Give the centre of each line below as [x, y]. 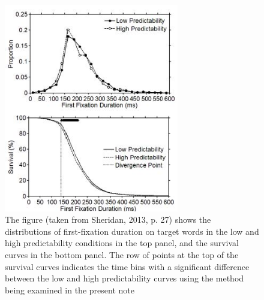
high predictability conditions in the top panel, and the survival [122, 243]
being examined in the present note [70, 290]
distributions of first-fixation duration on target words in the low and [132, 231]
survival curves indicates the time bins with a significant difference [127, 266]
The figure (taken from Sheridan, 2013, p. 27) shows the [108, 219]
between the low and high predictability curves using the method [124, 278]
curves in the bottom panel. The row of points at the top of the [122, 254]
